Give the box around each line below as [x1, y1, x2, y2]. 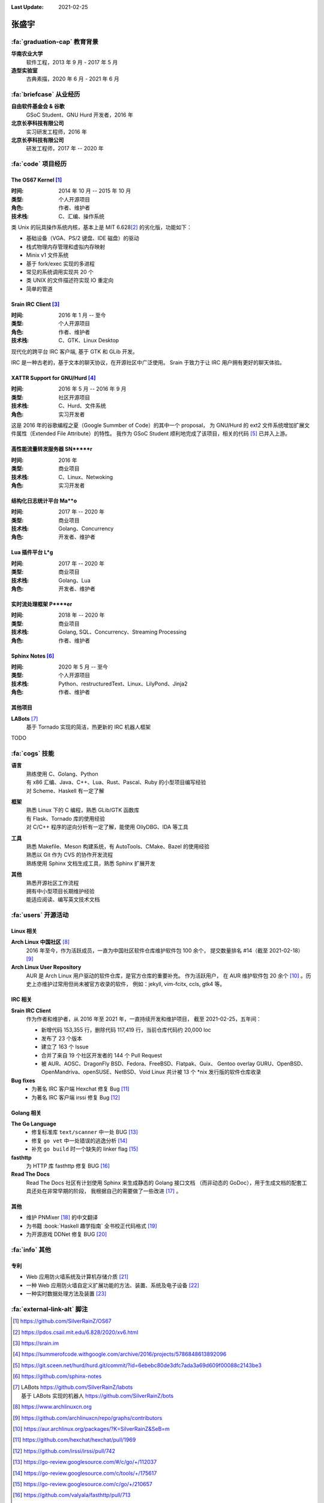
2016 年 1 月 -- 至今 [58, 311, 106, 319]
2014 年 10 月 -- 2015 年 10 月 [58, 187, 131, 195]
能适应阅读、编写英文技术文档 [26, 896, 100, 903]
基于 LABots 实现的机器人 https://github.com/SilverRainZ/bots [21, 1392, 174, 1399]
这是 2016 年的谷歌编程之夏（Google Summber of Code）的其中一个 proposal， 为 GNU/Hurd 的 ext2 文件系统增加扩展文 [11, 421, 310, 429]
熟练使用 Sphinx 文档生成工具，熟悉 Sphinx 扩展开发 [26, 860, 156, 867]
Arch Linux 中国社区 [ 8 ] [11, 938, 70, 946]
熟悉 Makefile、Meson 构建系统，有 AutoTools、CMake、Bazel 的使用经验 [26, 843, 210, 850]
